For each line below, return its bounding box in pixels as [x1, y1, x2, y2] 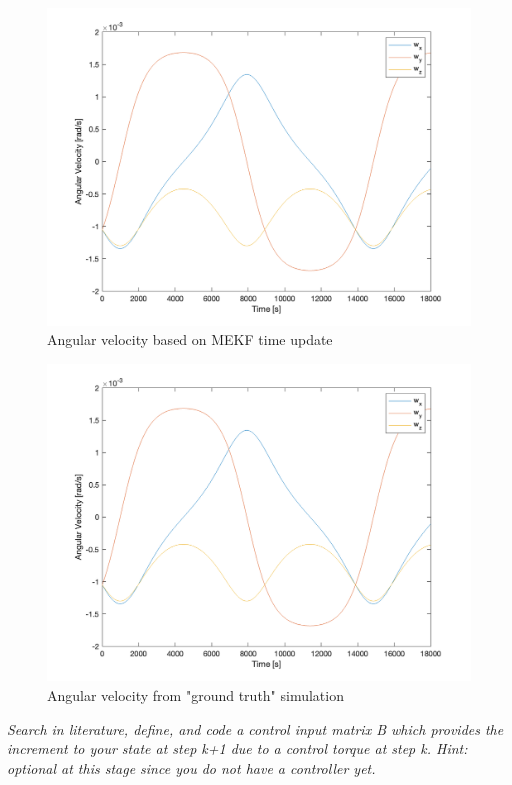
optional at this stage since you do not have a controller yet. [7, 757, 376, 778]
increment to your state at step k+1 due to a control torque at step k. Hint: [7, 738, 468, 759]
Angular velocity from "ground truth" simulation [47, 684, 344, 705]
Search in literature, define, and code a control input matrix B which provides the [7, 718, 504, 739]
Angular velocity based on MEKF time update [47, 329, 333, 350]
